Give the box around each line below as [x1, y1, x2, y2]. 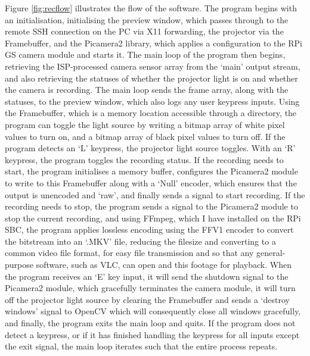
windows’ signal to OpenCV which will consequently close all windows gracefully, [5, 305, 301, 317]
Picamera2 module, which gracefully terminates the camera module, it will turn [5, 282, 296, 294]
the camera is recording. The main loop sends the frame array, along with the [5, 83, 289, 96]
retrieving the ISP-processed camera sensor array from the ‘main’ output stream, [5, 60, 300, 72]
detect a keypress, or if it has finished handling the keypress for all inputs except [5, 328, 300, 341]
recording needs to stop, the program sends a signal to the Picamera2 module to [5, 200, 298, 213]
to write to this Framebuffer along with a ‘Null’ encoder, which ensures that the [5, 176, 297, 189]
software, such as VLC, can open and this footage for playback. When [36, 258, 292, 271]
